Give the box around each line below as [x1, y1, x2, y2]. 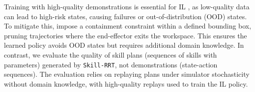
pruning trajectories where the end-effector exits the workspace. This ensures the [4, 30, 247, 40]
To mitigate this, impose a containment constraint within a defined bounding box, [4, 21, 252, 31]
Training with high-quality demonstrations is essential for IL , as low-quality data [4, 1, 250, 11]
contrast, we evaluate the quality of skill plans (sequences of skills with [4, 49, 217, 60]
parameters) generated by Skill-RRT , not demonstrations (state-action [4, 59, 218, 69]
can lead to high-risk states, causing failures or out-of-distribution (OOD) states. [4, 11, 247, 21]
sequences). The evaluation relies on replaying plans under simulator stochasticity [4, 69, 250, 79]
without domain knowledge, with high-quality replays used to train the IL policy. [4, 78, 248, 89]
